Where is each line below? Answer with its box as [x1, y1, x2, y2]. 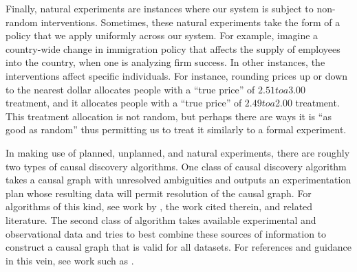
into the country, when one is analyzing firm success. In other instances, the [6, 55, 325, 69]
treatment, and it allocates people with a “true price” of [6, 95, 242, 110]
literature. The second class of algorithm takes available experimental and [6, 212, 316, 227]
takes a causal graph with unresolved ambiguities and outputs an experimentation [6, 172, 351, 187]
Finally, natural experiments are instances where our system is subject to [6, 1, 314, 15]
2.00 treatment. [275, 95, 340, 110]
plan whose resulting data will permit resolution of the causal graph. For [6, 185, 312, 200]
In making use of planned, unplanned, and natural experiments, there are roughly [6, 145, 350, 159]
